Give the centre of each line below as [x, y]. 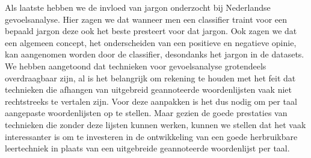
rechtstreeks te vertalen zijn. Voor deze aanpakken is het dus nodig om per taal [151, 101]
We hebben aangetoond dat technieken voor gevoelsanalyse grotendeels [136, 66]
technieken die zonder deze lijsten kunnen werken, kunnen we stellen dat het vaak [155, 124]
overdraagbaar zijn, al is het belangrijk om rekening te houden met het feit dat [150, 78]
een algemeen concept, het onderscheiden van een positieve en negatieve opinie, [151, 42]
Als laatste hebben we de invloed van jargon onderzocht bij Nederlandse [138, 7]
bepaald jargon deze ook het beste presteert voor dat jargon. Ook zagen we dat [151, 31]
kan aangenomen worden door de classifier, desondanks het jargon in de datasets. [155, 54]
